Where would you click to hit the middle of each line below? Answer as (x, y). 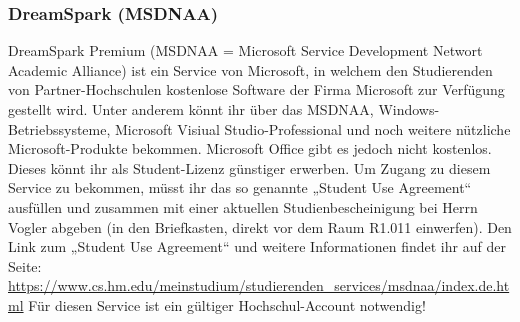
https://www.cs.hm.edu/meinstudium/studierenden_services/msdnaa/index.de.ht (259, 285)
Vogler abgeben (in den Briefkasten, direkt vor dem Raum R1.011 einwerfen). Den (260, 226)
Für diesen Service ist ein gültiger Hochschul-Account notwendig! (227, 304)
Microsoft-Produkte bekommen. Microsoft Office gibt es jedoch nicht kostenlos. (250, 148)
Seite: (25, 265)
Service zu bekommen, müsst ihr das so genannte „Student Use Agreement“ (240, 187)
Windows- (409, 109)
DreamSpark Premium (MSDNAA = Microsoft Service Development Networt (245, 50)
